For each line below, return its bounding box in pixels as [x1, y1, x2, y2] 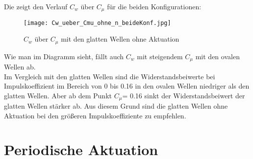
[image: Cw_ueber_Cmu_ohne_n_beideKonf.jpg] [24, 20, 171, 27]
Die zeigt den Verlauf [4, 1, 68, 11]
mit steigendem [137, 51, 183, 61]
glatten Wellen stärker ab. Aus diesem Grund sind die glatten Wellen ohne [4, 101, 228, 111]
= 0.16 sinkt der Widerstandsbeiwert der [122, 90, 245, 100]
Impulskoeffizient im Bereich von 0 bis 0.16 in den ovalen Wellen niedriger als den [4, 81, 250, 91]
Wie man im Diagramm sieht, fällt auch [4, 51, 124, 61]
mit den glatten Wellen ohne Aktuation [61, 34, 179, 44]
